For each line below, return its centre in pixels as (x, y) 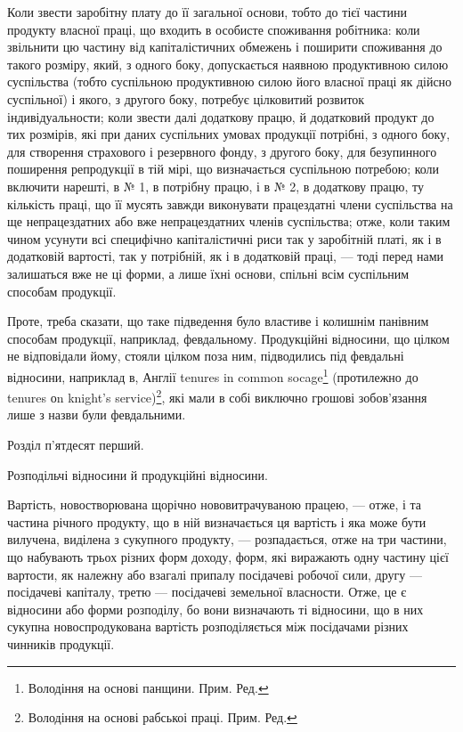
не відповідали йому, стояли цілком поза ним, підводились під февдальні (206, 356)
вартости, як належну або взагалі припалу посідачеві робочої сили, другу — (215, 574)
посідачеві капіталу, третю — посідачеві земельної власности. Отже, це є (207, 592)
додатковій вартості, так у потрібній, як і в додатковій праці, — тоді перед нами (226, 256)
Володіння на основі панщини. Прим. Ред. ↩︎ (148, 687)
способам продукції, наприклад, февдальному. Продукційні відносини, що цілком (228, 338)
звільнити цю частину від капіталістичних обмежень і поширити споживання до (225, 47)
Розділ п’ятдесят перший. (76, 444)
